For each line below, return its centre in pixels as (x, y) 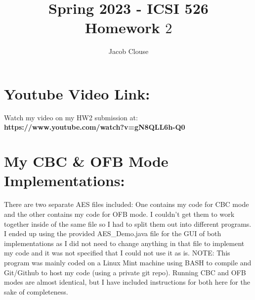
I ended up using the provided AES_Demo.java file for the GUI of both (113, 233)
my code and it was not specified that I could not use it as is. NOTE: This (117, 253)
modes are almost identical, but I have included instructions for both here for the (127, 282)
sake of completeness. (36, 291)
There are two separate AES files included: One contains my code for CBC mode (127, 204)
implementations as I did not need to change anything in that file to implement (124, 243)
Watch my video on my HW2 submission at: (71, 117)
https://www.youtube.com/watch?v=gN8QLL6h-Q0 (95, 127)
